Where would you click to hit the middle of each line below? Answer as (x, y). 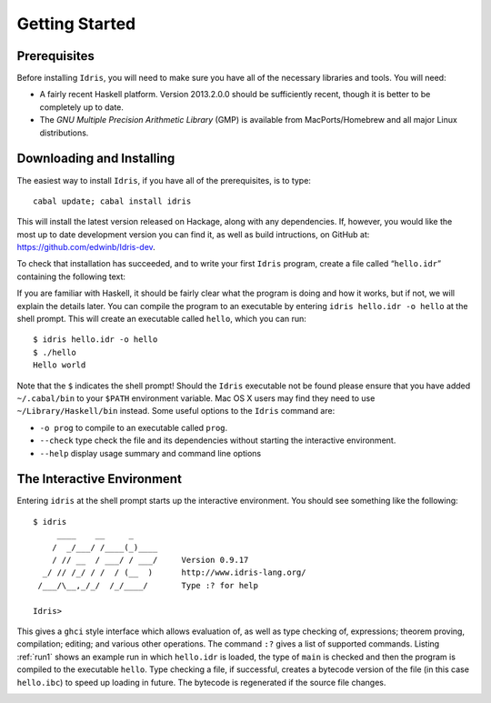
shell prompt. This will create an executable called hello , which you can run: (161, 319)
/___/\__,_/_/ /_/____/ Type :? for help (148, 585)
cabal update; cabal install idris (112, 201)
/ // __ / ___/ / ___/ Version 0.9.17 (150, 560)
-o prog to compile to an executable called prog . (134, 427)
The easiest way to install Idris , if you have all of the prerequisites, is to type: (164, 180)
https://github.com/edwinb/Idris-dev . (86, 247)
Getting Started (76, 24)
